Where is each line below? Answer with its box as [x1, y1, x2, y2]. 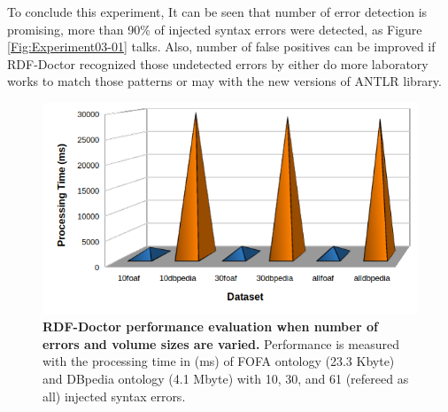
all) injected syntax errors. [42, 386, 186, 405]
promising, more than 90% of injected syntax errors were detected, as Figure [7, 19, 422, 38]
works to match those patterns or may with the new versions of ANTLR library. [7, 72, 442, 90]
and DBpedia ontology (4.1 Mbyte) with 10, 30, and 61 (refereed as [42, 369, 409, 388]
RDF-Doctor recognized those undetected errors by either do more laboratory [7, 54, 429, 73]
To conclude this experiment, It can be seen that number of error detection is [7, 3, 428, 20]
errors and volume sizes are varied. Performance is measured [42, 334, 399, 353]
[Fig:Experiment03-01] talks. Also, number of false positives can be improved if [7, 37, 436, 56]
